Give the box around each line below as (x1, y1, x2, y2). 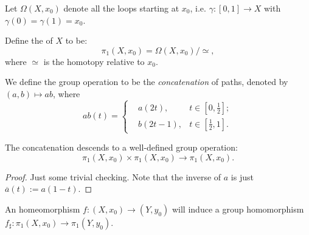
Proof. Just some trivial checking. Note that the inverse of (5, 170, 221, 183)
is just (231, 170, 254, 183)
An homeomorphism (5, 202, 80, 215)
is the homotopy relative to (43, 55, 145, 67)
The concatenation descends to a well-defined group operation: (5, 141, 238, 154)
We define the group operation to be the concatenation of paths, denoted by (5, 75, 288, 88)
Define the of (5, 34, 53, 47)
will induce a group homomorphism (172, 202, 304, 215)
